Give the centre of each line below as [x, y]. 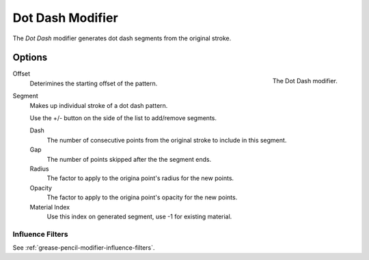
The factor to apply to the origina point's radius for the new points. [140, 178]
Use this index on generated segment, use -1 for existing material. [139, 216]
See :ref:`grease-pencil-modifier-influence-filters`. [84, 248]
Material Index [50, 207]
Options [30, 58]
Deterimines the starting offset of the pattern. [94, 83]
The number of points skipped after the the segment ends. [129, 159]
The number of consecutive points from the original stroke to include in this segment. [167, 140]
